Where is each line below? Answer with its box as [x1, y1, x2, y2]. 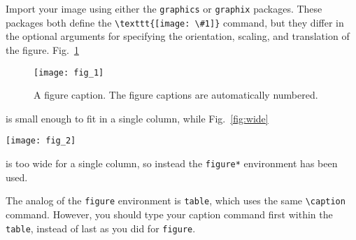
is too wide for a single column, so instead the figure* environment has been [6, 156, 338, 170]
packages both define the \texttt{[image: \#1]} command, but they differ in [6, 15, 344, 29]
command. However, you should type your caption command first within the [6, 206, 333, 221]
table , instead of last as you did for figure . [6, 220, 196, 235]
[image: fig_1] [34, 67, 104, 78]
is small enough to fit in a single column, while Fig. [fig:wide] [6, 111, 269, 125]
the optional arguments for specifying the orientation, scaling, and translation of [6, 29, 350, 43]
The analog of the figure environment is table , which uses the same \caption [6, 193, 346, 208]
